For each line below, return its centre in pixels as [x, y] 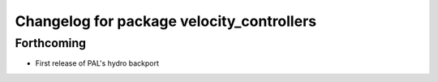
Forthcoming [51, 43]
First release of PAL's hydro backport [97, 63]
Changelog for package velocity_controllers [165, 21]
